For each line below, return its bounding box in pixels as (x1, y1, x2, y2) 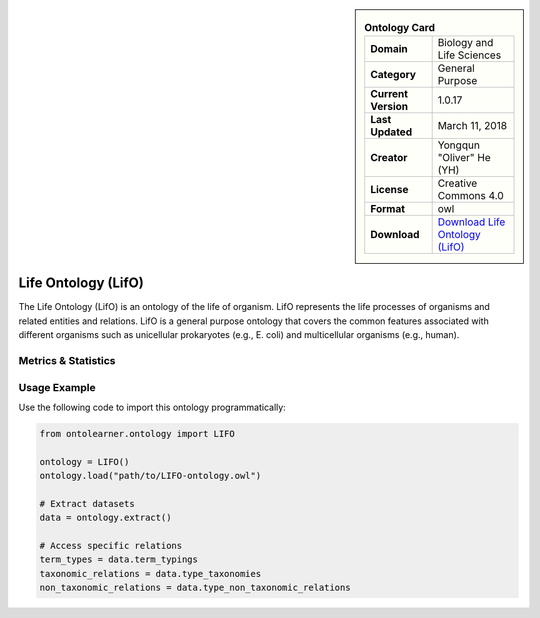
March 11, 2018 (437, 119, 508, 133)
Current (370, 87, 409, 101)
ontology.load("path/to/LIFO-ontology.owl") (39, 470, 262, 482)
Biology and (437, 36, 494, 50)
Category (370, 68, 417, 82)
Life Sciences (437, 48, 502, 62)
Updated (370, 125, 413, 139)
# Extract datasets (39, 498, 135, 509)
